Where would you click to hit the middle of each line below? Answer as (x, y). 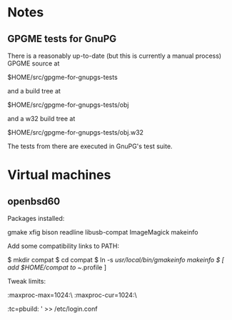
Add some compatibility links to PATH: (64, 246)
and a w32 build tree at (41, 119)
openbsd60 (34, 201)
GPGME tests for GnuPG (62, 39)
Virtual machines (59, 175)
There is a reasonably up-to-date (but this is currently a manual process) (115, 56)
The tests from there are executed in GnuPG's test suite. (90, 146)
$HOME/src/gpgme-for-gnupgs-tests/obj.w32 (76, 132)
